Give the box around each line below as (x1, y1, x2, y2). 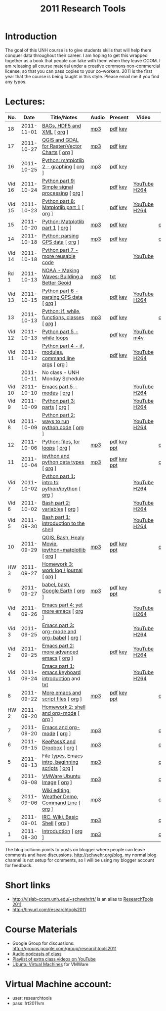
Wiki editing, (41, 787, 71, 794)
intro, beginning (41, 758, 79, 765)
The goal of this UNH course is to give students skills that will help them (5, 47, 152, 53)
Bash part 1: (41, 513, 71, 520)
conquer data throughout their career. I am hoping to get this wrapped (5, 52, 148, 58)
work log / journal (41, 567, 83, 574)
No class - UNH (41, 369, 80, 376)
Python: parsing (41, 232, 79, 239)
